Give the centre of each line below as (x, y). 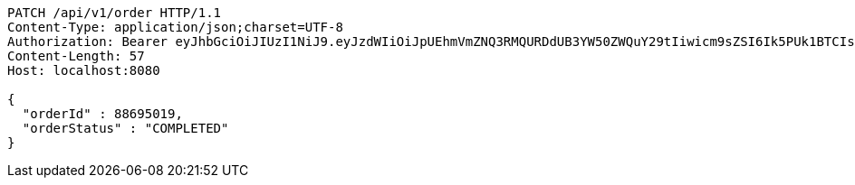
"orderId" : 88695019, (102, 114)
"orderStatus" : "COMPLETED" (125, 128)
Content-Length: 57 (76, 56)
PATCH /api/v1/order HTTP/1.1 (115, 13)
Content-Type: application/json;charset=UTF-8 (175, 27)
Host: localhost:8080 (84, 70)
